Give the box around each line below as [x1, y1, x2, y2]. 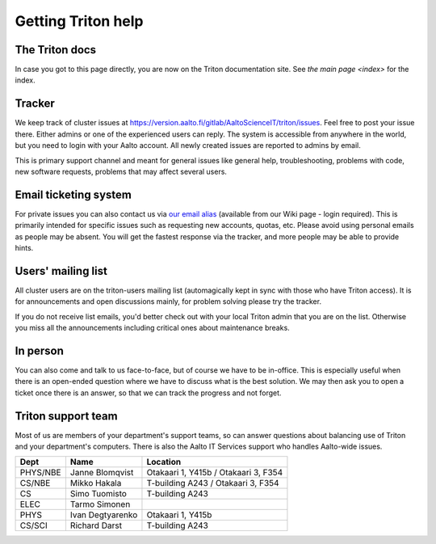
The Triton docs [15, 43, 97, 57]
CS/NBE [19, 478, 51, 489]
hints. [15, 243, 34, 252]
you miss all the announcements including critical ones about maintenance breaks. [15, 323, 290, 333]
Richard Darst [69, 520, 123, 531]
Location [146, 457, 182, 468]
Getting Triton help [15, 12, 145, 30]
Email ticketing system [15, 188, 132, 201]
